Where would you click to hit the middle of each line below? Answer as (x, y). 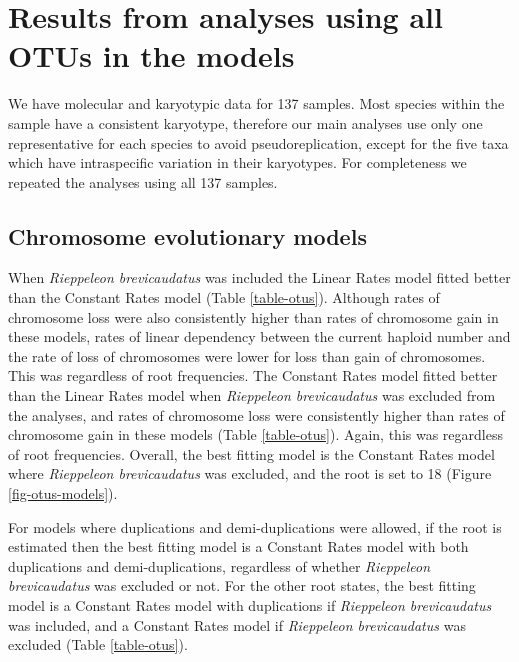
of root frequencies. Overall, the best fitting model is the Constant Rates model (251, 453)
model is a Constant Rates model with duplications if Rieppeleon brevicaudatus (250, 604)
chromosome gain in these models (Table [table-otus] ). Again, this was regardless (255, 434)
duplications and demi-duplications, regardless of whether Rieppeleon (219, 565)
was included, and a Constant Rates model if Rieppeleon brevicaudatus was (237, 624)
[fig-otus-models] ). (63, 493)
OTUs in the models (151, 55)
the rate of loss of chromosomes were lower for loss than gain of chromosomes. (247, 355)
